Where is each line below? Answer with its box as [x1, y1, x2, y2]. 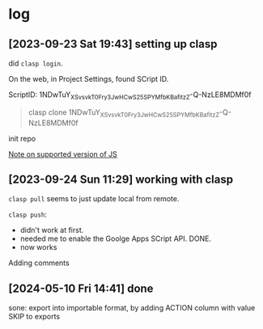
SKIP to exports [8, 312, 61, 322]
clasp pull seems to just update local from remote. [8, 194, 180, 204]
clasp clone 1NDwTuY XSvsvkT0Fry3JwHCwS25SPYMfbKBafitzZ [28, 107, 220, 119]
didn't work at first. [19, 226, 84, 235]
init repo [8, 133, 36, 143]
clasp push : [8, 209, 47, 219]
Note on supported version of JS [8, 149, 117, 158]
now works [19, 243, 57, 252]
